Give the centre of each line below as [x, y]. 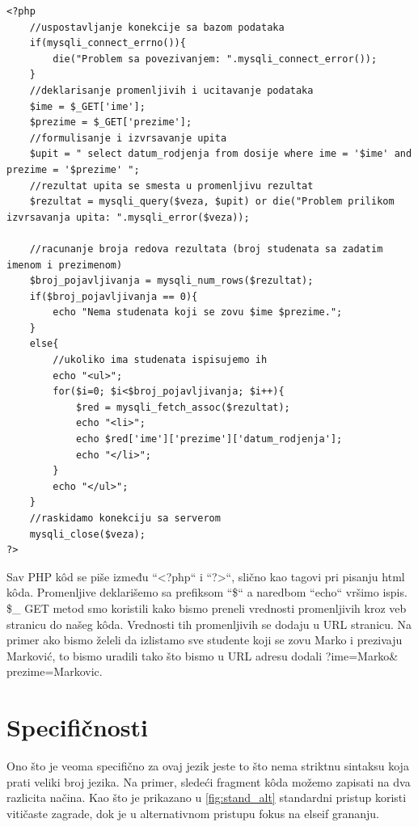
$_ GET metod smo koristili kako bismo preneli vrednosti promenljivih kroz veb [207, 608]
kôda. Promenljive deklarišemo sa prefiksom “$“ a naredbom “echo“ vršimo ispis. [207, 592]
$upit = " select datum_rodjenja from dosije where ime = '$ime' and [221, 154]
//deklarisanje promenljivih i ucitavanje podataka [171, 90]
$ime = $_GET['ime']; [87, 106]
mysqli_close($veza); [87, 534]
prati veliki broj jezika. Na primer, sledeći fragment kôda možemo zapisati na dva [209, 781]
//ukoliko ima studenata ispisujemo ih [160, 360]
